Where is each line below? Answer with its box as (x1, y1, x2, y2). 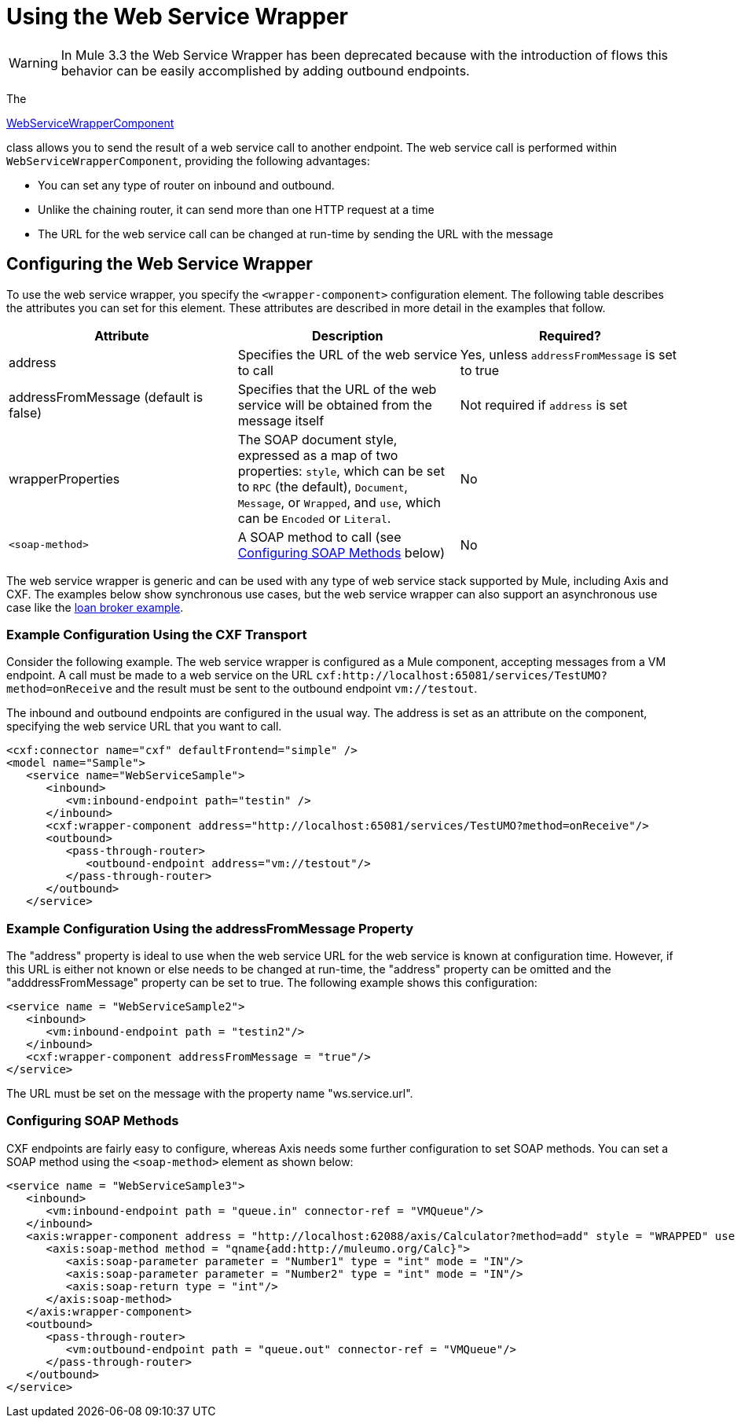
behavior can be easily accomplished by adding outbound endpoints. (61, 62, 470, 79)
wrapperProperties (9, 470, 120, 487)
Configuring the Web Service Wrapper (6, 254, 313, 274)
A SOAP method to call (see (237, 528, 402, 545)
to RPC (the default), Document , (237, 478, 408, 495)
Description (312, 327, 383, 344)
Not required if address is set (460, 396, 628, 413)
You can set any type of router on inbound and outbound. (38, 178, 335, 192)
